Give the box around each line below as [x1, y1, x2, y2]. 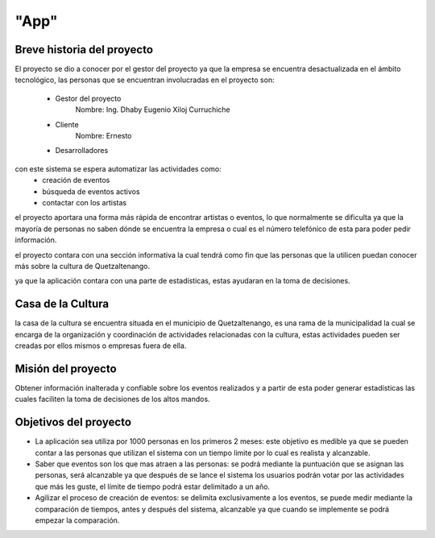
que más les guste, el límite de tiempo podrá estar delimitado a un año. [35, 482, 270, 491]
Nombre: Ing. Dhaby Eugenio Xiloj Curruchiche [75, 105, 231, 114]
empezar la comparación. [35, 515, 120, 525]
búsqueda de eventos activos [42, 186, 140, 197]
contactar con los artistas [42, 197, 127, 207]
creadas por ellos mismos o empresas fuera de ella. [14, 341, 187, 350]
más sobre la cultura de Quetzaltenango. [14, 261, 151, 271]
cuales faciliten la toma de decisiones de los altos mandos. [14, 395, 210, 404]
